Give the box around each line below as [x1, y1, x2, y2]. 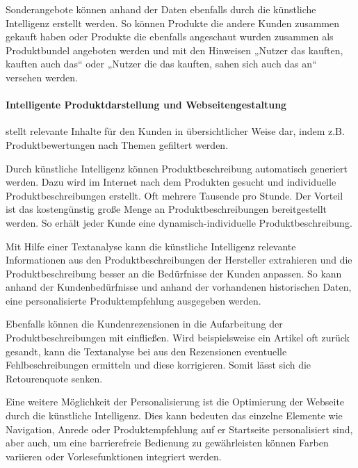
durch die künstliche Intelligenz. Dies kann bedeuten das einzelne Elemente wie [6, 408, 343, 423]
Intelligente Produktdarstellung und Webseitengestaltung [6, 97, 287, 112]
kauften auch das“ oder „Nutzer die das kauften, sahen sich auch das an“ [6, 56, 317, 71]
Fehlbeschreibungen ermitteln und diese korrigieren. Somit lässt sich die [6, 357, 311, 372]
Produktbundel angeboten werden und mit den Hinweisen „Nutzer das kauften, [6, 42, 343, 57]
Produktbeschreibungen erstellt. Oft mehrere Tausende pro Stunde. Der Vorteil [6, 188, 343, 202]
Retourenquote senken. [6, 371, 103, 385]
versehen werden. [6, 70, 78, 84]
